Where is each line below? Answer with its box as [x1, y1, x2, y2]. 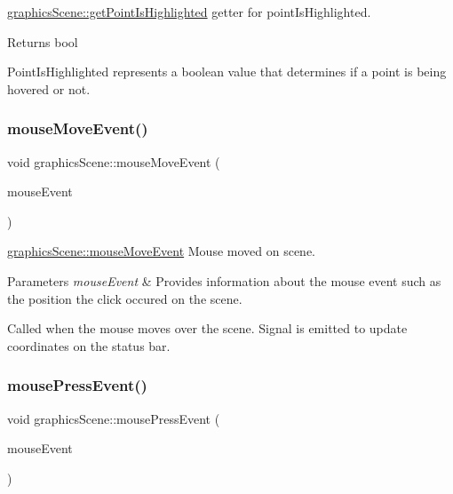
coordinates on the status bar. [7, 336, 171, 355]
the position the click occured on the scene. [7, 289, 242, 307]
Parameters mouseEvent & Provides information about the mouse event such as [7, 271, 441, 290]
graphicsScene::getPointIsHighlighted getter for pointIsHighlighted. [7, 3, 371, 20]
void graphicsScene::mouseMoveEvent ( [7, 152, 220, 171]
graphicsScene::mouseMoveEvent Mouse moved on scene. [7, 242, 316, 260]
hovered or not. [7, 79, 91, 98]
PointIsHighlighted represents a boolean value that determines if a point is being [7, 62, 447, 81]
